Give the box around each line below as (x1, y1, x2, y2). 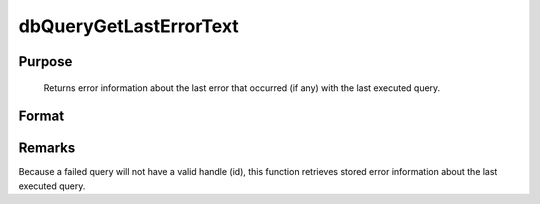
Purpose (18, 53, 73, 70)
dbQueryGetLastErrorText (18, 15, 239, 37)
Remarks (18, 140, 76, 157)
